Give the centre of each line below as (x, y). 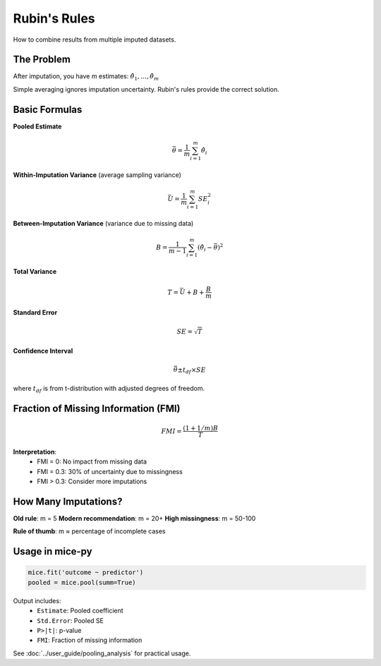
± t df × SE (192, 370)
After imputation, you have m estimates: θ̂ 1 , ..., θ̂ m (86, 77)
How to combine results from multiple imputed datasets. (95, 40)
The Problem (42, 60)
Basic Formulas (48, 109)
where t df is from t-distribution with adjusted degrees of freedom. (109, 389)
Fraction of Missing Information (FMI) (97, 408)
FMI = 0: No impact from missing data (92, 461)
